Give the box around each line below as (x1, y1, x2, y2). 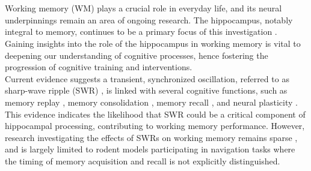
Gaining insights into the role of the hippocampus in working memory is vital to (5, 37, 301, 49)
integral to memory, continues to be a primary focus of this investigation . (5, 25, 277, 38)
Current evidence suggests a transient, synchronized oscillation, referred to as (5, 72, 289, 85)
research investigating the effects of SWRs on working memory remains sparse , (5, 131, 298, 143)
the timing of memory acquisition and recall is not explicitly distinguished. (5, 154, 280, 167)
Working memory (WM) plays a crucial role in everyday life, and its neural (5, 2, 282, 14)
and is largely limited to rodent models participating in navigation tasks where (5, 143, 295, 155)
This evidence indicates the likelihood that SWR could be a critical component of (5, 107, 306, 120)
